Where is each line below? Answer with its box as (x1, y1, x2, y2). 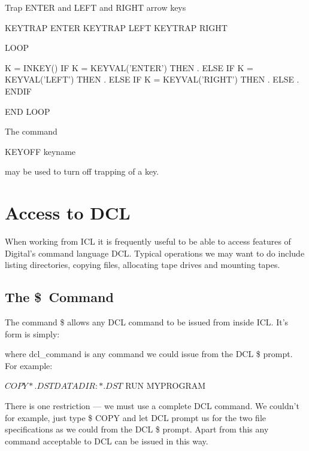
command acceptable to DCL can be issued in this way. (5, 434, 208, 447)
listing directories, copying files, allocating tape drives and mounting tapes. (5, 258, 280, 271)
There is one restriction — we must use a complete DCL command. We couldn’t (5, 400, 299, 412)
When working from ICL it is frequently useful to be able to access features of (5, 235, 291, 248)
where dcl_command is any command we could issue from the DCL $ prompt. (5, 348, 293, 360)
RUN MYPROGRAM (125, 379, 206, 392)
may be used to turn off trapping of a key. (5, 165, 159, 178)
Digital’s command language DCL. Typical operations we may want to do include (5, 246, 305, 259)
